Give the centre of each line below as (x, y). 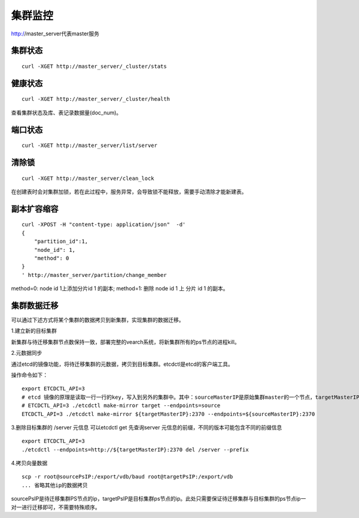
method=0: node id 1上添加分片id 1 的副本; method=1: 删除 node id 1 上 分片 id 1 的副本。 (120, 288)
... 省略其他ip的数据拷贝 (55, 485)
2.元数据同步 (27, 353)
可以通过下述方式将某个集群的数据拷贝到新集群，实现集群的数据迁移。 (98, 320)
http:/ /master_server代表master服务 (55, 34)
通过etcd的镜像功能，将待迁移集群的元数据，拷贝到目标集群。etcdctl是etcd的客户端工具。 (122, 364)
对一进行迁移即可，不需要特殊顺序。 (56, 507)
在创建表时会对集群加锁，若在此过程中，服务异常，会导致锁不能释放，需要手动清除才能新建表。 (129, 191)
